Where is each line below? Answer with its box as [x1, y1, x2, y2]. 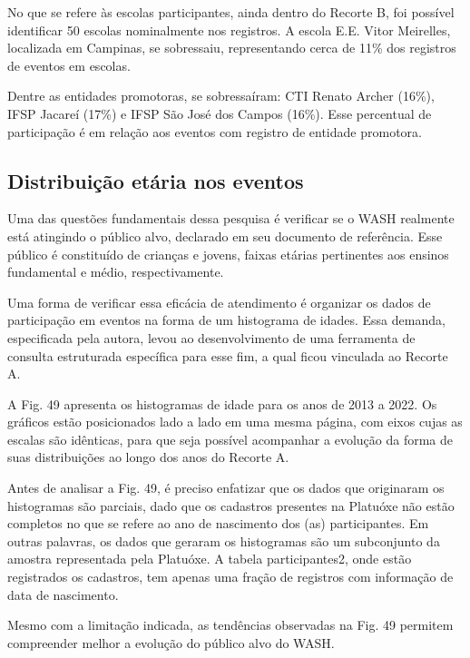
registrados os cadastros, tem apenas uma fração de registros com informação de [7, 567, 454, 586]
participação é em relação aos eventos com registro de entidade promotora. [7, 122, 422, 141]
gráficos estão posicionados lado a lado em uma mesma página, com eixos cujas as [7, 412, 463, 431]
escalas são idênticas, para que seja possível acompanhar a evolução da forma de [7, 429, 453, 448]
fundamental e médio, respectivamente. [7, 262, 224, 281]
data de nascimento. [7, 584, 119, 604]
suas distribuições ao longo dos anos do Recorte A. [7, 447, 289, 466]
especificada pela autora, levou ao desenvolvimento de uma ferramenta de [7, 328, 416, 347]
